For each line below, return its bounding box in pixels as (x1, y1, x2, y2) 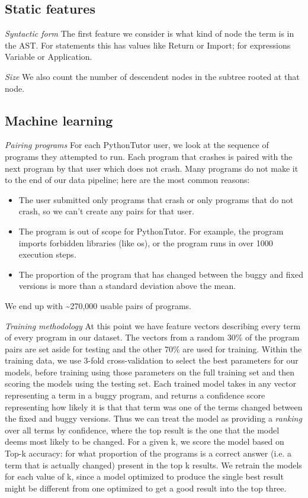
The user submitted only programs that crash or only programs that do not (18, 193, 294, 205)
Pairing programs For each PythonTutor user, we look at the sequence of (5, 139, 269, 151)
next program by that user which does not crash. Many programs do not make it (5, 162, 299, 174)
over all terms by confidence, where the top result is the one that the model (5, 423, 280, 436)
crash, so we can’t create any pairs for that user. (18, 205, 194, 217)
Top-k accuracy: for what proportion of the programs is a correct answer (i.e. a (5, 447, 291, 460)
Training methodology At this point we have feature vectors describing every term (5, 319, 301, 332)
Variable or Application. (5, 50, 92, 63)
